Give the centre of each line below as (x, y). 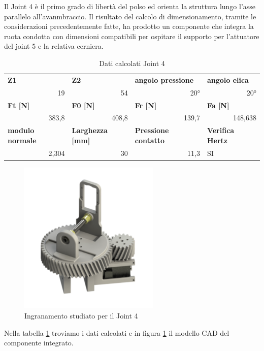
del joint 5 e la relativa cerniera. (54, 46)
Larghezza (90, 130)
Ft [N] (19, 105)
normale (22, 140)
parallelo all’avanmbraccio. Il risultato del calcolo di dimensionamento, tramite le (130, 16)
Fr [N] (146, 105)
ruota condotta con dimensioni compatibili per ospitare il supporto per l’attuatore (132, 36)
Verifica (221, 130)
